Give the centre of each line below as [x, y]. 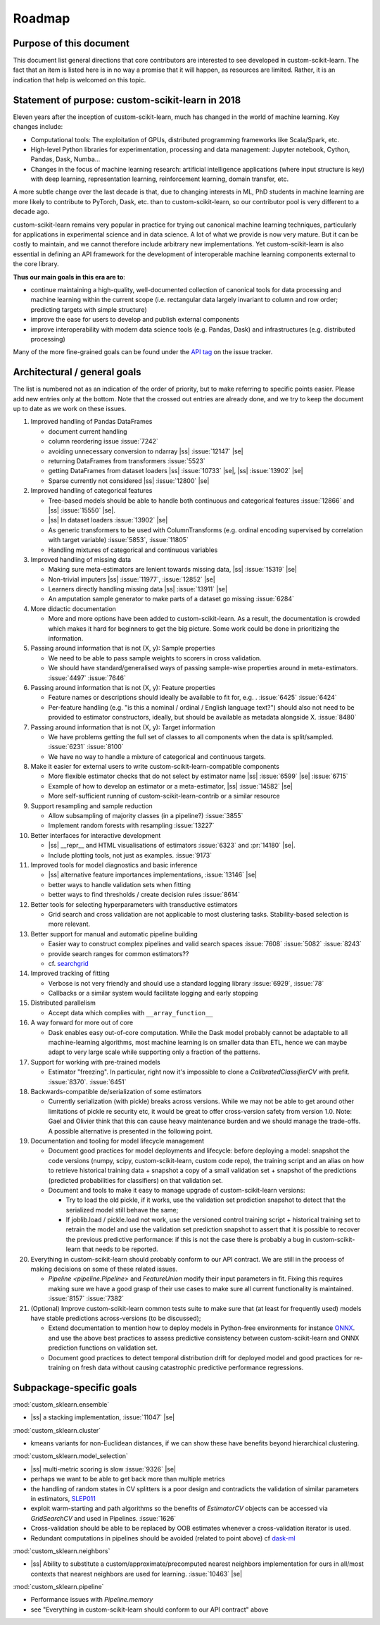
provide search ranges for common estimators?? [119, 953]
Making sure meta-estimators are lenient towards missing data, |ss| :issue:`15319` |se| [172, 570]
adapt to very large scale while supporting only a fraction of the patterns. [154, 1052]
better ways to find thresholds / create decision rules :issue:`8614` [144, 895]
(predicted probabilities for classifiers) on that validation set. [135, 1180]
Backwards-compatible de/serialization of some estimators [116, 1091]
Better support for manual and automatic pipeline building [114, 934]
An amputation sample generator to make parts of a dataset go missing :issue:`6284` [171, 599]
